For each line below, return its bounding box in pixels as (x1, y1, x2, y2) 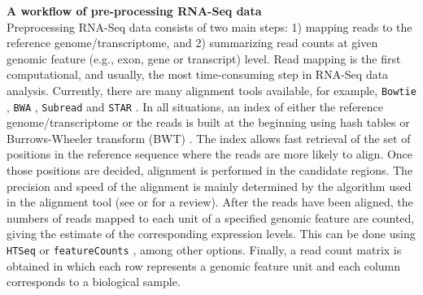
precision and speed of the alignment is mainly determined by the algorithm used (7, 177, 412, 194)
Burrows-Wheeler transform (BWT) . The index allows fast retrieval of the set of (7, 129, 411, 146)
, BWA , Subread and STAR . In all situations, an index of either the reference (7, 98, 384, 115)
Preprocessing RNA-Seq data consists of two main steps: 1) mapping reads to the (7, 18, 412, 35)
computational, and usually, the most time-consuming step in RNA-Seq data (7, 66, 389, 83)
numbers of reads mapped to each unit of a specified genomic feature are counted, (7, 209, 415, 226)
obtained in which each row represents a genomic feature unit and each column (7, 257, 401, 274)
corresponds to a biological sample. (7, 273, 181, 290)
